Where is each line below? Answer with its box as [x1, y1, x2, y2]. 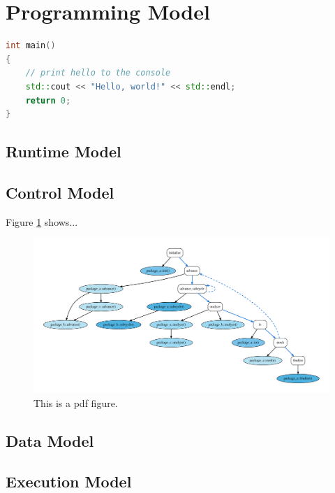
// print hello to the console [25, 68, 171, 78]
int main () [6, 41, 56, 51]
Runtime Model [6, 141, 121, 162]
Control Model [6, 181, 114, 203]
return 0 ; [25, 95, 71, 106]
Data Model [6, 429, 94, 451]
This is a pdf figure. [33, 395, 118, 410]
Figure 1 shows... [6, 214, 78, 229]
